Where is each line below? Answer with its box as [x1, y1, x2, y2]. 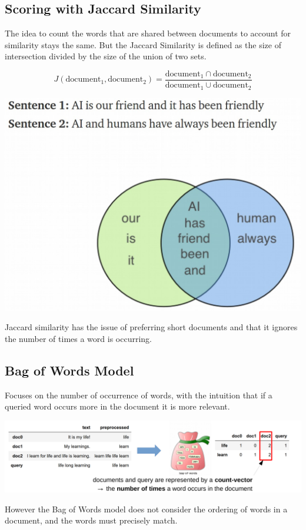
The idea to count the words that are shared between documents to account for [5, 27, 291, 39]
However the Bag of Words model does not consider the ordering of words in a [5, 502, 288, 515]
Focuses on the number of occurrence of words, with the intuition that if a [5, 388, 272, 401]
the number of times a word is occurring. [5, 332, 152, 344]
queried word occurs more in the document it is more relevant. [5, 400, 230, 412]
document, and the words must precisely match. [5, 514, 178, 526]
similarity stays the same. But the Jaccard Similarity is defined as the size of [5, 38, 281, 51]
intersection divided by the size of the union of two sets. [5, 50, 207, 62]
